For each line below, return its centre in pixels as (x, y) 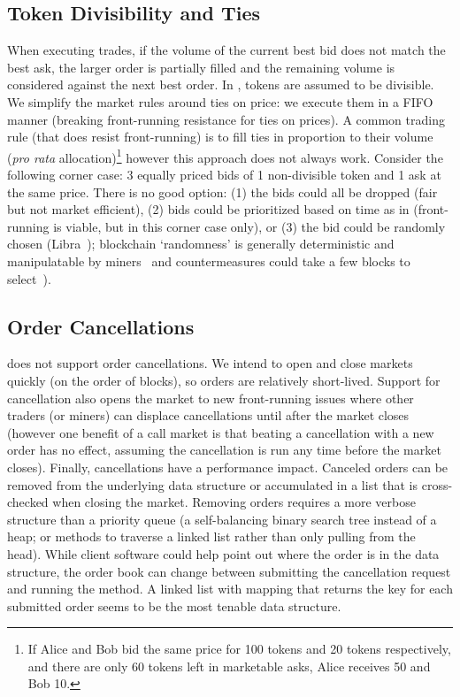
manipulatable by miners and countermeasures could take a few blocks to (209, 260)
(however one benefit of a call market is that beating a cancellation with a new (221, 432)
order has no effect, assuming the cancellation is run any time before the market (224, 450)
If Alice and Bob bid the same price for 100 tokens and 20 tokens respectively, (239, 649)
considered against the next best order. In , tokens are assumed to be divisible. (221, 84)
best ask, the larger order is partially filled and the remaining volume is (201, 67)
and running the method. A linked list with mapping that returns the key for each (230, 589)
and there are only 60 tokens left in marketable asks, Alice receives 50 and (229, 666)
